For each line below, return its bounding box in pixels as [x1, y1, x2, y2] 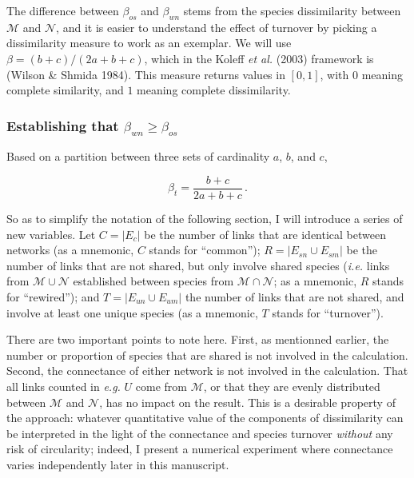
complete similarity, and [6, 82, 124, 98]
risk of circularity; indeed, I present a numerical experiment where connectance [6, 440, 393, 457]
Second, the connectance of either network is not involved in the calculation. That [6, 362, 408, 379]
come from [135, 377, 187, 394]
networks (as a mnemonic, [6, 241, 134, 258]
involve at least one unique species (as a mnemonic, [6, 304, 258, 321]
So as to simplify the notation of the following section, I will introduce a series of [6, 209, 403, 226]
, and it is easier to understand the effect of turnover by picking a [56, 18, 377, 35]
